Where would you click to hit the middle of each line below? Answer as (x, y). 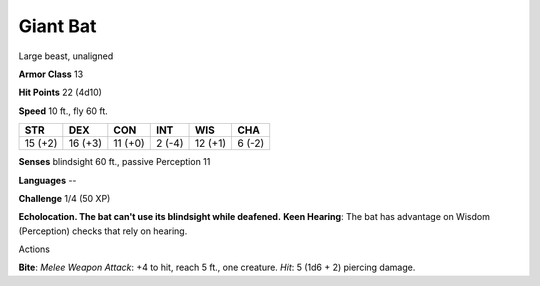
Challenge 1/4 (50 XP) (64, 198)
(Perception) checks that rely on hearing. (103, 231)
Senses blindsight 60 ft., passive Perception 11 (114, 162)
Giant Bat (57, 26)
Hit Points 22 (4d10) (60, 92)
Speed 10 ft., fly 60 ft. (63, 111)
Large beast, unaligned (66, 56)
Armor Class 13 (51, 74)
